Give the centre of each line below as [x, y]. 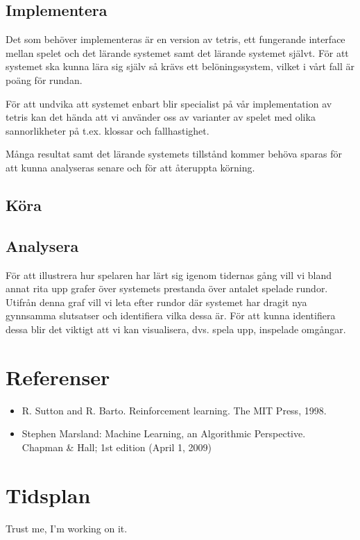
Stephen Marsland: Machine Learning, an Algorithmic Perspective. [164, 433]
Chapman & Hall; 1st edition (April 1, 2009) [117, 447]
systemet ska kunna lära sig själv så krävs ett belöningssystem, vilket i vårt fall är [180, 66]
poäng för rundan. [44, 79]
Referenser [58, 377]
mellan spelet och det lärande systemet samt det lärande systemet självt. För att [177, 52]
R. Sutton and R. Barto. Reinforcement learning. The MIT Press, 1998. [174, 410]
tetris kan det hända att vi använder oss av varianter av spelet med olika [161, 117]
